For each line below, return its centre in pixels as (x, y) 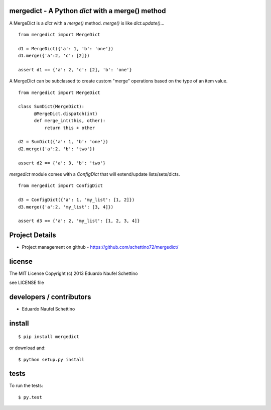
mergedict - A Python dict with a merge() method (88, 11)
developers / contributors (50, 297)
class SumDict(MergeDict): (51, 107)
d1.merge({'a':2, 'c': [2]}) (54, 56)
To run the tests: (26, 386)
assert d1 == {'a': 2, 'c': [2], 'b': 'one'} (75, 70)
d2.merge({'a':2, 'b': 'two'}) (57, 149)
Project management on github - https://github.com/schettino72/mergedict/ (100, 247)
